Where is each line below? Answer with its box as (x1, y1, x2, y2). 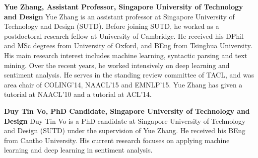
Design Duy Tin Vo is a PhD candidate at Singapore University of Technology (4, 115, 246, 126)
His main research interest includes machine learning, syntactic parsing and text (4, 50, 248, 60)
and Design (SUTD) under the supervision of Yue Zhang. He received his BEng (4, 125, 246, 136)
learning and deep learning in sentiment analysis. (4, 145, 153, 155)
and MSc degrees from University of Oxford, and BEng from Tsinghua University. (4, 40, 253, 51)
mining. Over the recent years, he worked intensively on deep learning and (4, 60, 230, 70)
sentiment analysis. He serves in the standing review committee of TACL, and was (4, 70, 254, 80)
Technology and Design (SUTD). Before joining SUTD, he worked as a (4, 21, 219, 31)
